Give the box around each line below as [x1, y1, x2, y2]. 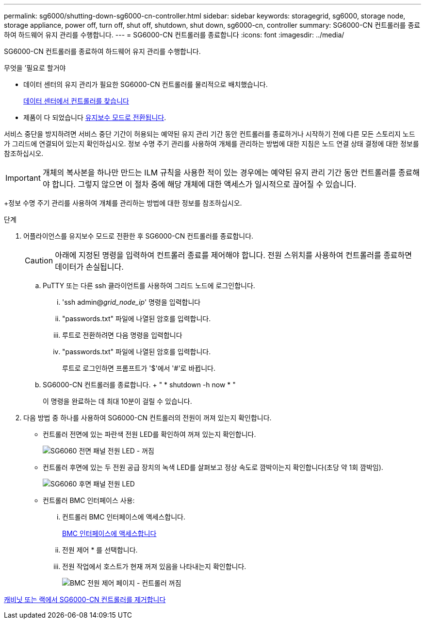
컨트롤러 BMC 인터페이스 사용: [43, 496, 135, 504]
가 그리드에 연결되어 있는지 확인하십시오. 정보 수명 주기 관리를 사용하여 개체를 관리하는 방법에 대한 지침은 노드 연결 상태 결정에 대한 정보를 [4, 139, 419, 148]
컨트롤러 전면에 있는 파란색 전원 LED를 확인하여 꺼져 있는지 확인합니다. [43, 430, 256, 438]
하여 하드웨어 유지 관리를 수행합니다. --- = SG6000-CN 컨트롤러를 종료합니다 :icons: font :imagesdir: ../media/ [4, 31, 344, 39]
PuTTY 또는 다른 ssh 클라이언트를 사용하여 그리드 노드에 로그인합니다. [43, 281, 255, 290]
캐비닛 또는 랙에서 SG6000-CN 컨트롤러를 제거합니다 [4, 595, 166, 604]
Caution [25, 256, 53, 265]
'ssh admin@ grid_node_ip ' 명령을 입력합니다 [62, 298, 201, 306]
